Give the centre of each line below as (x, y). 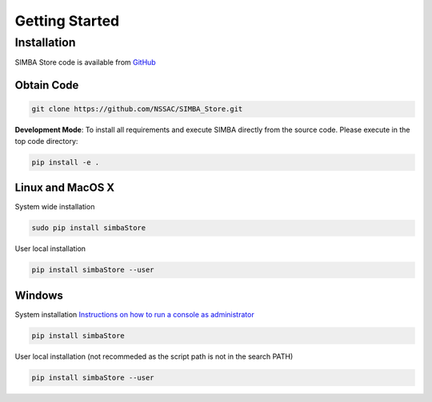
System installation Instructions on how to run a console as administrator (135, 314)
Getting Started (67, 21)
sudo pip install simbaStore (89, 228)
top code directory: (46, 141)
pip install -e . (66, 162)
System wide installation (55, 207)
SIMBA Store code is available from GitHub (85, 62)
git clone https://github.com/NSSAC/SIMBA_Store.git (137, 109)
